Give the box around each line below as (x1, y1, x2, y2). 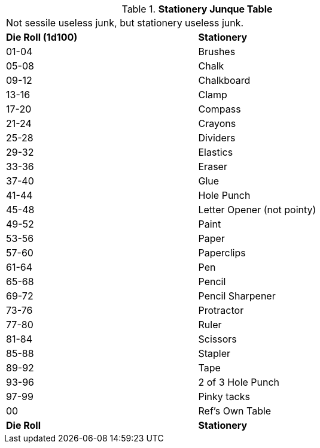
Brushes (198, 46, 236, 57)
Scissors (198, 333, 237, 345)
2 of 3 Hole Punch (198, 376, 280, 388)
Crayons (198, 117, 236, 129)
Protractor (198, 304, 244, 316)
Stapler (198, 347, 231, 359)
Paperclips (198, 247, 246, 259)
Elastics (198, 146, 233, 158)
